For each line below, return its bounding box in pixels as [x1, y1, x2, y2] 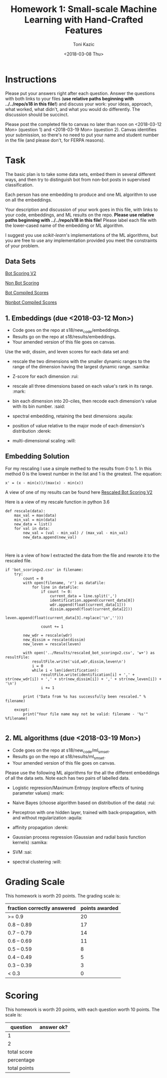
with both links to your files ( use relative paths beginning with [5, 95, 134, 101]
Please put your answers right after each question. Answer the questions [5, 90, 155, 96]
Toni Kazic [73, 41, 95, 47]
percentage [7, 1057, 35, 1064]
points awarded [80, 905, 119, 912]
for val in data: [14, 526, 50, 531]
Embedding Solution [5, 452, 70, 461]
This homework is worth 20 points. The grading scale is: [5, 893, 121, 899]
